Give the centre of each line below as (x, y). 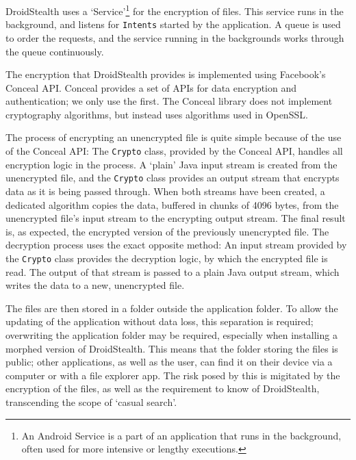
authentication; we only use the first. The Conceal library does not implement (169, 101)
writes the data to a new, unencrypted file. (95, 285)
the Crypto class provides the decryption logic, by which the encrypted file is (167, 258)
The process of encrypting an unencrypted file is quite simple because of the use (174, 137)
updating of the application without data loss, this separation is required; (160, 321)
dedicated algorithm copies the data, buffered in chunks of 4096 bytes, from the (172, 204)
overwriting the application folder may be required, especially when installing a (171, 334)
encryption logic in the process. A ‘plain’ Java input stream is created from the (171, 164)
